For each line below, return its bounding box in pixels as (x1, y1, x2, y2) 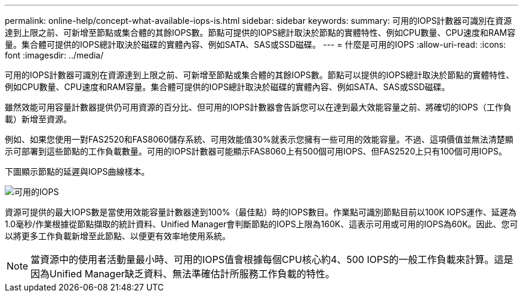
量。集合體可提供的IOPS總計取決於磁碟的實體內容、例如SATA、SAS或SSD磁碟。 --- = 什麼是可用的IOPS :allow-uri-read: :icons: (5, 39, 506, 49)
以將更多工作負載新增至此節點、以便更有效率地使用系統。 (5, 231, 230, 241)
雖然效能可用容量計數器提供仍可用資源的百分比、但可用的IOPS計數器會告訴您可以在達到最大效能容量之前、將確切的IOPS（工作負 (5, 102, 512, 112)
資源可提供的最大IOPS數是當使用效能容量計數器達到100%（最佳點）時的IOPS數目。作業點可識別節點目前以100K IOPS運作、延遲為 (5, 207, 516, 217)
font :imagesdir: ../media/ (5, 50, 104, 60)
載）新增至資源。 (5, 114, 72, 124)
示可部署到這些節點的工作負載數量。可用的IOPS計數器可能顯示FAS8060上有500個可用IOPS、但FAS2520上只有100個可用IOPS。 (5, 146, 507, 156)
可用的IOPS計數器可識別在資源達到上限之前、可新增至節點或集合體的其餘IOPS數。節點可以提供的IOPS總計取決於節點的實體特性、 (5, 70, 515, 80)
